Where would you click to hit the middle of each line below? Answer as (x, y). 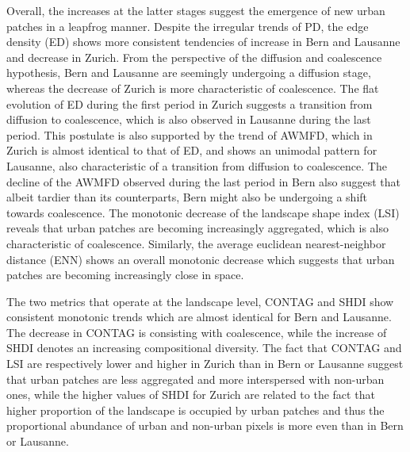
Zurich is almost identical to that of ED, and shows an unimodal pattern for (192, 150)
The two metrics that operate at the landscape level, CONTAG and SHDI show (200, 301)
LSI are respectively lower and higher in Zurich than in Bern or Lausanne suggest (205, 364)
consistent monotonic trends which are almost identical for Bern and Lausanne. (199, 317)
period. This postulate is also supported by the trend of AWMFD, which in (190, 134)
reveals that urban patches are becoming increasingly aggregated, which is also (198, 228)
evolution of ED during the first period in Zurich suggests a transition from (190, 103)
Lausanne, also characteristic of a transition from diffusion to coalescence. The (197, 165)
